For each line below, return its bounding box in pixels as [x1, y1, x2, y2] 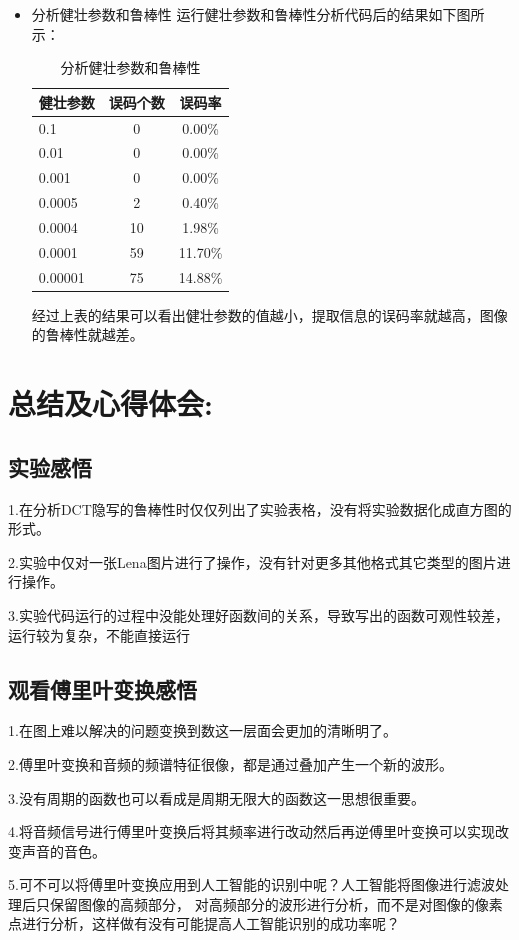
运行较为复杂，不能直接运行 [8, 624, 190, 645]
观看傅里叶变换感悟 [8, 673, 197, 704]
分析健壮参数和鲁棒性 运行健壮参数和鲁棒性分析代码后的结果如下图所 [31, 4, 485, 24]
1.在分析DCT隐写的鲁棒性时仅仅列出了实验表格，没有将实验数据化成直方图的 [8, 498, 512, 519]
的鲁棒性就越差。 [31, 324, 144, 345]
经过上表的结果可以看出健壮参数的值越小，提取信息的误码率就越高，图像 [31, 304, 508, 325]
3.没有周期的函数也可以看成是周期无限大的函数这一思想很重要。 [8, 787, 425, 808]
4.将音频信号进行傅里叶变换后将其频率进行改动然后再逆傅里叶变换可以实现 [8, 821, 495, 842]
